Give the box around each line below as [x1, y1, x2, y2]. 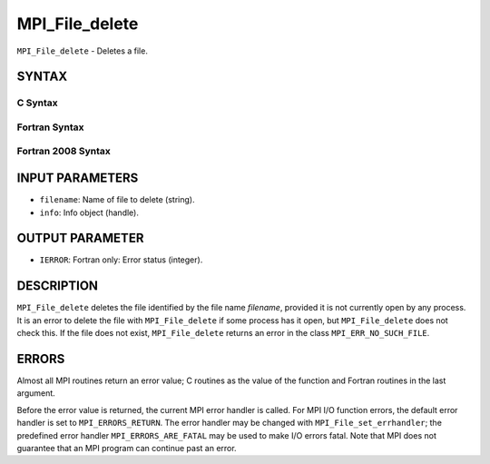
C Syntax [16, 96, 58, 109]
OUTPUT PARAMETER [16, 231, 144, 246]
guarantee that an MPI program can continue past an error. [16, 443, 237, 453]
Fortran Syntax [16, 121, 84, 133]
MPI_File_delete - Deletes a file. [16, 45, 149, 56]
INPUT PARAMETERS [16, 171, 139, 186]
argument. [16, 388, 56, 399]
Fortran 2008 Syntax [16, 145, 111, 158]
